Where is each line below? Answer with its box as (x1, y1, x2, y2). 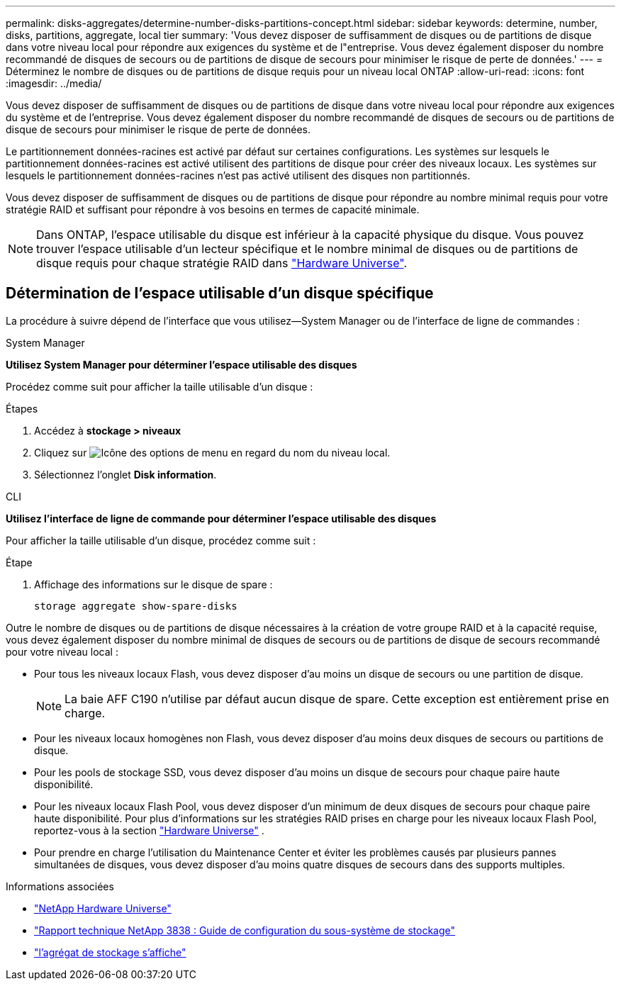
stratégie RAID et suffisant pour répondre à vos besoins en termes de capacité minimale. (6, 203, 420, 215)
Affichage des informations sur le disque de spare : (34, 578, 273, 590)
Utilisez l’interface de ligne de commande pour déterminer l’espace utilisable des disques (6, 512, 437, 525)
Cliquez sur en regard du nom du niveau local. (34, 446, 391, 459)
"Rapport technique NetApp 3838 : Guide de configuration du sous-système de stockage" (34, 924, 455, 936)
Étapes (6, 402, 38, 415)
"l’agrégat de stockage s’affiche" (34, 946, 186, 958)
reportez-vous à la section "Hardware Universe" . (34, 824, 264, 836)
